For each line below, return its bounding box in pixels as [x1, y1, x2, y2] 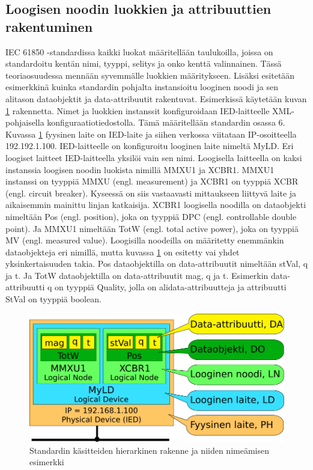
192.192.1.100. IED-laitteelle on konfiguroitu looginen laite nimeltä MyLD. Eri [5, 139, 294, 152]
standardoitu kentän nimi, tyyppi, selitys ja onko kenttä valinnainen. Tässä [5, 57, 282, 70]
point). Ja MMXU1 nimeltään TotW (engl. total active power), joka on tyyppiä [5, 222, 299, 234]
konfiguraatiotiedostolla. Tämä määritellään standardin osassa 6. [47, 116, 285, 129]
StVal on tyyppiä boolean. [5, 293, 102, 305]
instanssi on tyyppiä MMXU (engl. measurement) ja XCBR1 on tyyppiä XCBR [5, 175, 299, 188]
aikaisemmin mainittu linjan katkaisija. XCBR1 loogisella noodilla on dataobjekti [5, 198, 306, 211]
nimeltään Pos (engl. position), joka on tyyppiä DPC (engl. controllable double [5, 210, 297, 222]
